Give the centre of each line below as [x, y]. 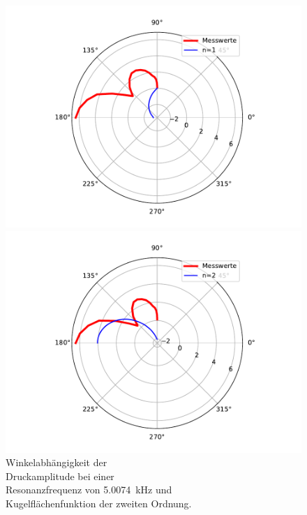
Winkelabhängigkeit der [57, 462]
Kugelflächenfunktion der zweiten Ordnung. [99, 503]
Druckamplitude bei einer [60, 476]
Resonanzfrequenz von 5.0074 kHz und [89, 490]
